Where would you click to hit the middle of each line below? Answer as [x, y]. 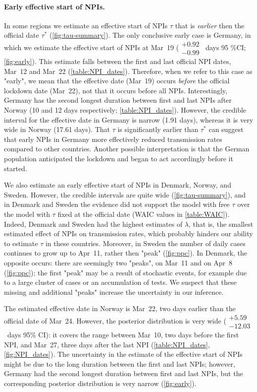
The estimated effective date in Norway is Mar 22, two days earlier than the [120, 308]
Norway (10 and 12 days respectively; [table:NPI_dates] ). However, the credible [125, 110]
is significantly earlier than [158, 129]
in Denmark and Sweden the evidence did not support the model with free [117, 204]
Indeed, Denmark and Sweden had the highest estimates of [93, 224]
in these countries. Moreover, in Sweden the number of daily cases [145, 243]
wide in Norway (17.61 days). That [57, 129]
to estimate [21, 243]
